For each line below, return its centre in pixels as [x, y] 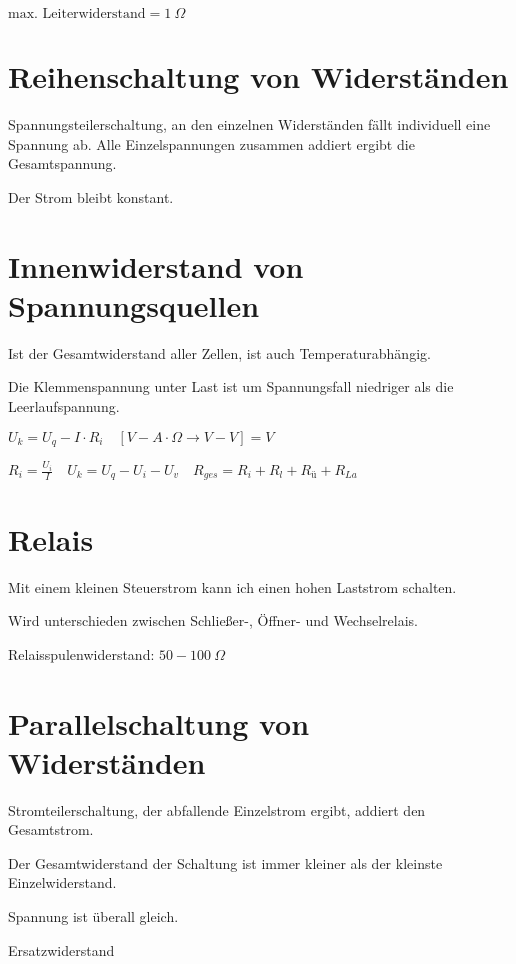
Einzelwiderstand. [62, 882]
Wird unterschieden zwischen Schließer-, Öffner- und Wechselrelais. [213, 620]
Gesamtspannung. [62, 163]
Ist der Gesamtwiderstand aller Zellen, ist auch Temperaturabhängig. [219, 352]
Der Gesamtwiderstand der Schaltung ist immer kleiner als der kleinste [225, 862]
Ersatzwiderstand [61, 949]
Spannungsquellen [134, 304]
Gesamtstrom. [51, 829]
